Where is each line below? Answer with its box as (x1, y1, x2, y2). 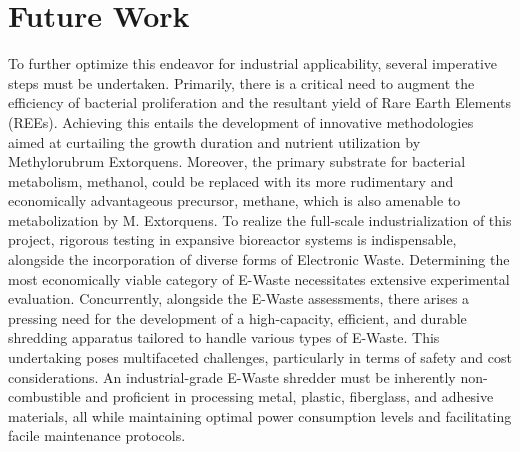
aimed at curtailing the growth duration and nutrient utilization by (8, 131, 421, 152)
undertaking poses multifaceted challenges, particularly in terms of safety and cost (8, 347, 512, 368)
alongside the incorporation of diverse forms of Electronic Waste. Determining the (8, 249, 510, 270)
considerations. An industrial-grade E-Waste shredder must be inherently (8, 366, 456, 387)
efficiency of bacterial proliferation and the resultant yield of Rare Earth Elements (8, 92, 512, 113)
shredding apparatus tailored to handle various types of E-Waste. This (8, 327, 440, 348)
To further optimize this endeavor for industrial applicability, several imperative (8, 53, 498, 74)
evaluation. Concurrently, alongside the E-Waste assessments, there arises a (8, 288, 470, 309)
